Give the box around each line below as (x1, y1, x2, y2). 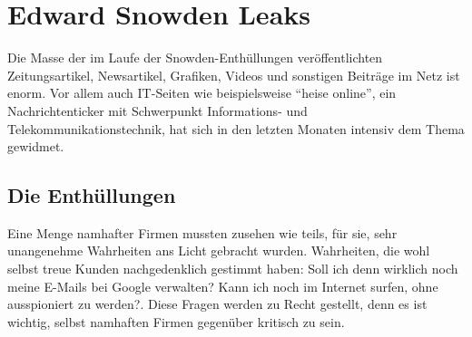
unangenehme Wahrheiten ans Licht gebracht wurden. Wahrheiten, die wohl (7, 241, 430, 260)
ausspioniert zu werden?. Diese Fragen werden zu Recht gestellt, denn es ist (7, 294, 428, 313)
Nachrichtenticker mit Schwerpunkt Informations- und (7, 101, 308, 120)
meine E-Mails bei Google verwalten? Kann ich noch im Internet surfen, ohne (7, 276, 438, 295)
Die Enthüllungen (7, 181, 176, 209)
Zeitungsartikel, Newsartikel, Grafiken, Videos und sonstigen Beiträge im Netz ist (7, 65, 460, 84)
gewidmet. (7, 137, 64, 156)
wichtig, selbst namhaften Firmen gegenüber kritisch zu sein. (7, 312, 345, 331)
